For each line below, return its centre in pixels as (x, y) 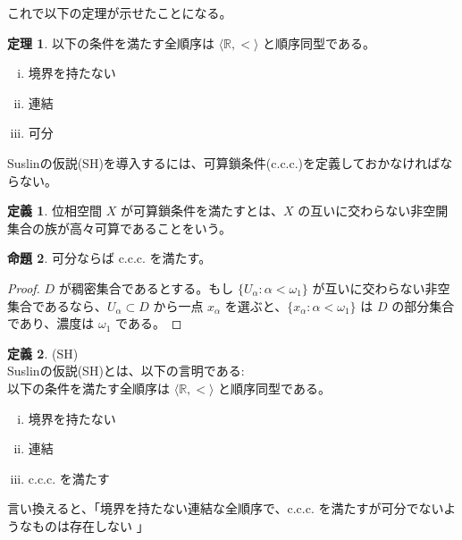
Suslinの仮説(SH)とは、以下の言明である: (126, 371)
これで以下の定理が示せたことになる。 (120, 13)
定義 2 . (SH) (43, 353)
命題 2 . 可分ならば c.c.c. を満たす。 (109, 258)
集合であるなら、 (57, 305)
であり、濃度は (51, 323)
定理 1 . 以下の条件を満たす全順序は (111, 42)
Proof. (24, 287)
